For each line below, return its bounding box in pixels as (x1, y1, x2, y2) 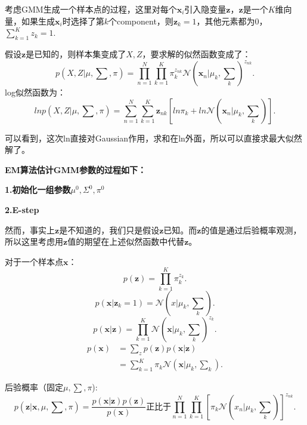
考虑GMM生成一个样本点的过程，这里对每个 (5, 3, 177, 15)
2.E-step (5, 204, 39, 216)
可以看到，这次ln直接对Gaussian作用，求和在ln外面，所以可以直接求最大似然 (5, 131, 302, 144)
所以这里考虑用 (5, 235, 63, 248)
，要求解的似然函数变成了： (142, 47, 251, 60)
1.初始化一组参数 (5, 183, 71, 196)
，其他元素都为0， (196, 14, 268, 27)
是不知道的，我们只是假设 (59, 223, 160, 236)
